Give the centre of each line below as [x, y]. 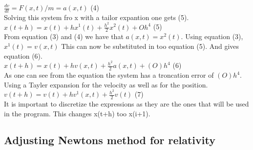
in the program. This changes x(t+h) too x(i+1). [77, 113]
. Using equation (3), [212, 36]
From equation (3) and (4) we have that [64, 36]
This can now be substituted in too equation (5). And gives [150, 46]
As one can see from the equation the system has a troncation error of [109, 75]
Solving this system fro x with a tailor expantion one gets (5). [96, 17]
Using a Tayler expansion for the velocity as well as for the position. [106, 84]
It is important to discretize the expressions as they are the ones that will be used [126, 104]
